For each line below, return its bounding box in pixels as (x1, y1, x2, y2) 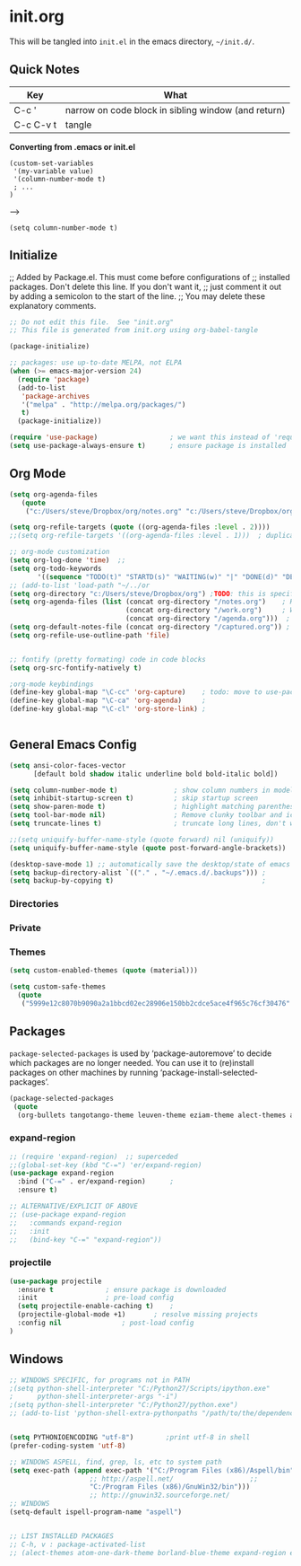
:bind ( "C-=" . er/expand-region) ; (17, 1177, 175, 1186)
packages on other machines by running (9, 1067, 159, 1078)
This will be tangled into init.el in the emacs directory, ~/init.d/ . (9, 36, 255, 47)
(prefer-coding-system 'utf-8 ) (9, 1441, 126, 1450)
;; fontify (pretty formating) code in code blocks (9, 655, 206, 664)
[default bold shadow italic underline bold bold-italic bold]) (32, 770, 279, 779)
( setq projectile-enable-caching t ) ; (17, 1302, 175, 1311)
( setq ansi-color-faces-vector (9, 761, 126, 770)
